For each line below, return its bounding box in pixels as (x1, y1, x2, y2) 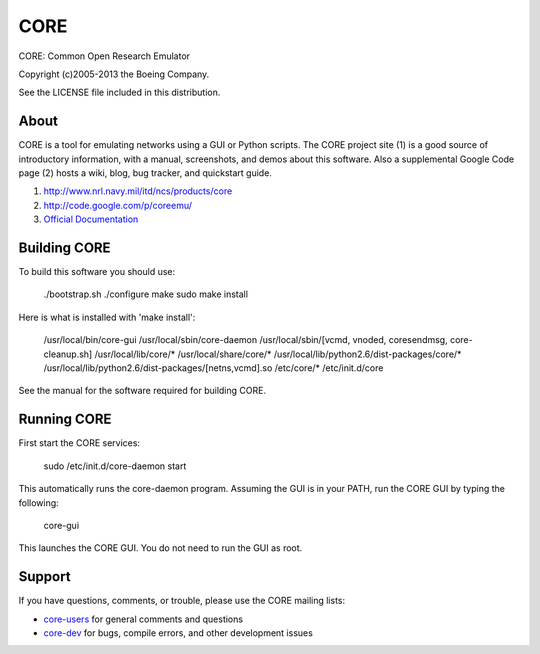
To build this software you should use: (18, 266, 176, 278)
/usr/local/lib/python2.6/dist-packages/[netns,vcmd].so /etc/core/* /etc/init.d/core (43, 362, 384, 374)
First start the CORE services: (18, 437, 140, 449)
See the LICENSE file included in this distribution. (18, 86, 221, 99)
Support (18, 568, 71, 585)
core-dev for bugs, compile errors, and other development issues (43, 626, 314, 639)
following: (18, 496, 59, 509)
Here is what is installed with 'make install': (18, 311, 196, 323)
